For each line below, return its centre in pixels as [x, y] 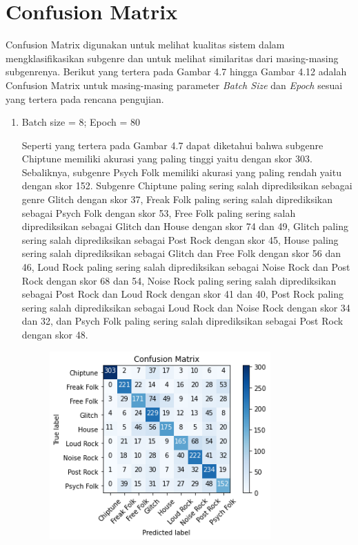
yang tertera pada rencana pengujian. [85, 98]
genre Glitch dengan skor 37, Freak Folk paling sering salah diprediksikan [177, 199]
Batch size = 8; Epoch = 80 [81, 122]
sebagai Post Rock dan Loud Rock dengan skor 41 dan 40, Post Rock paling [183, 294]
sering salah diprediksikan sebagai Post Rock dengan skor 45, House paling [180, 239]
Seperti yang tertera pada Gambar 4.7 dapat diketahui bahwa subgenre [172, 145]
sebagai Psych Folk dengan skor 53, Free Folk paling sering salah [159, 212]
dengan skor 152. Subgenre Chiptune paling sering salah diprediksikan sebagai [187, 185]
